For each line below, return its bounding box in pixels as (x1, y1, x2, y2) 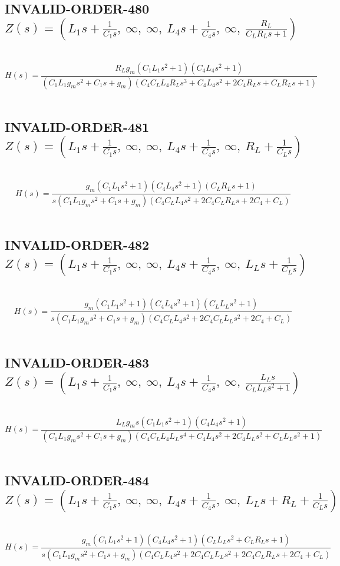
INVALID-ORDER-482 (5, 235, 150, 253)
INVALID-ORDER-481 (5, 117, 150, 135)
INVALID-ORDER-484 (5, 471, 150, 489)
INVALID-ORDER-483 (5, 353, 150, 372)
